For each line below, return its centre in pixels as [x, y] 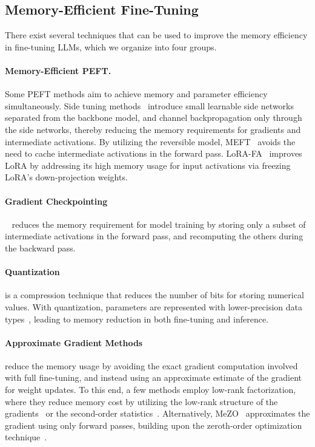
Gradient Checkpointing [56, 201]
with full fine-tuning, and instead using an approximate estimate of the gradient [153, 377]
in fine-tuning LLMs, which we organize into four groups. [111, 46]
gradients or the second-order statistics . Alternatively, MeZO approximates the [157, 413]
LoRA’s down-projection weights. [66, 177]
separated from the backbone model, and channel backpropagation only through [154, 118]
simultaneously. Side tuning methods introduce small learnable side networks [149, 105]
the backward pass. [40, 247]
